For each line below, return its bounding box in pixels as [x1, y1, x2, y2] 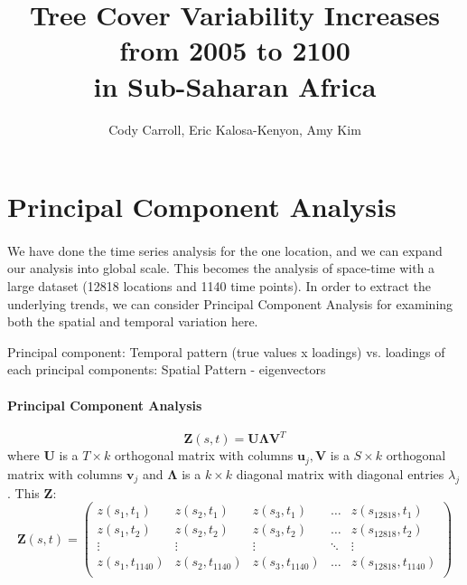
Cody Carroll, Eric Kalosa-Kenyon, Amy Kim [108, 119, 361, 138]
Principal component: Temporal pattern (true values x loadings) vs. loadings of [7, 342, 445, 361]
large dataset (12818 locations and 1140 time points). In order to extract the [7, 277, 431, 296]
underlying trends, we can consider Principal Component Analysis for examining [7, 294, 453, 313]
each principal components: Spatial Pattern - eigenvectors [7, 360, 326, 379]
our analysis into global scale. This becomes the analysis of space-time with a [7, 259, 435, 278]
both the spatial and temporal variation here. [7, 312, 258, 331]
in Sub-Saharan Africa [93, 67, 377, 104]
